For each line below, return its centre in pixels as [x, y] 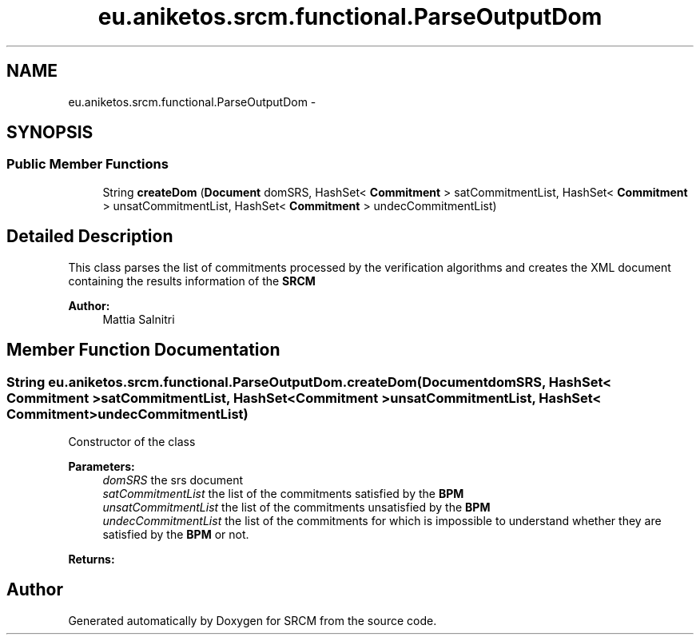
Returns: [91, 559]
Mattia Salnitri [139, 319]
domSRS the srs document [173, 480]
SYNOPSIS [50, 133]
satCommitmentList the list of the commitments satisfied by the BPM [283, 493]
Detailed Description [90, 237]
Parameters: [101, 466]
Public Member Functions [87, 164]
